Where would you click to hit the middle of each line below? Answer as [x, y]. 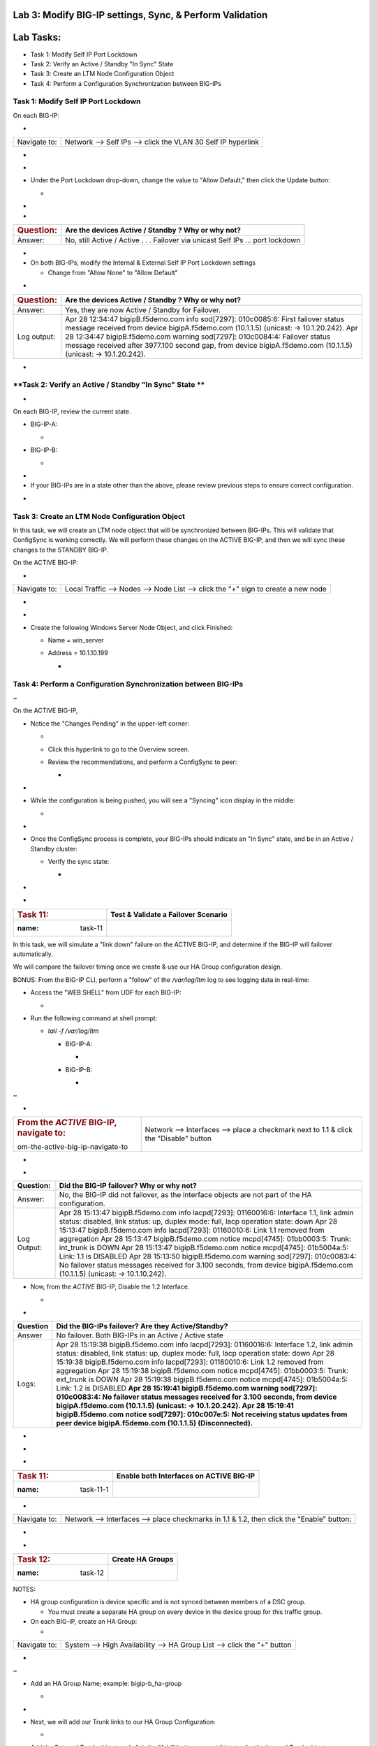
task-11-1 [94, 1489]
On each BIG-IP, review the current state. [72, 411]
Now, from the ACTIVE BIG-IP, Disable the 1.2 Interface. [110, 1287]
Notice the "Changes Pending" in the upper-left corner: [110, 724]
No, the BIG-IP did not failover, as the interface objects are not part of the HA [185, 1195]
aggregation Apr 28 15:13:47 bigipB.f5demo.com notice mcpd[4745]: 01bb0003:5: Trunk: [205, 1239]
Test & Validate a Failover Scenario [169, 914]
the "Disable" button [178, 1138]
